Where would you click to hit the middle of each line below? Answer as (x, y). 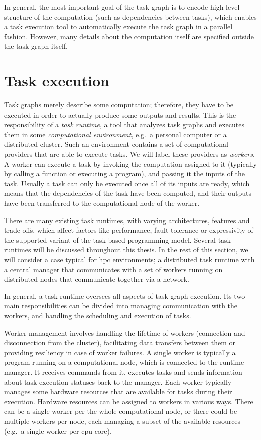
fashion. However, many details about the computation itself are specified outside (129, 36)
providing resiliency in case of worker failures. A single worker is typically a (120, 352)
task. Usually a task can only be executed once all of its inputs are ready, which (127, 183)
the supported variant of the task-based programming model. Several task (118, 239)
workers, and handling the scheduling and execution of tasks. (98, 315)
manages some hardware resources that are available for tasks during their (118, 392)
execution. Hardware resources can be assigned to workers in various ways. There (129, 401)
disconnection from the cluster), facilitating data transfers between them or (120, 342)
